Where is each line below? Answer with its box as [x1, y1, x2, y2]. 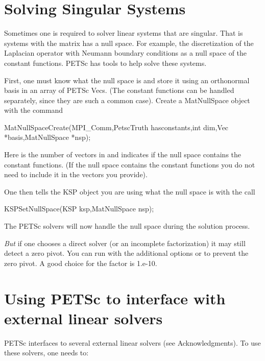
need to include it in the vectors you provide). [4, 169, 148, 180]
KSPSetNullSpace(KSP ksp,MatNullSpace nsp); [4, 203, 154, 214]
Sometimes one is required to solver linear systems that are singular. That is [4, 28, 243, 38]
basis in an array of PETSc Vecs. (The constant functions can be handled [4, 85, 234, 95]
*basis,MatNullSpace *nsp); [4, 132, 91, 142]
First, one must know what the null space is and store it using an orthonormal [4, 75, 250, 85]
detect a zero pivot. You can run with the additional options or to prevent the [4, 248, 249, 258]
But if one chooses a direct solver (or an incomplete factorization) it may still [4, 237, 246, 248]
